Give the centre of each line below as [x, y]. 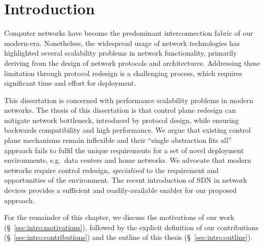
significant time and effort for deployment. [70, 83]
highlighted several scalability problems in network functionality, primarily [121, 53]
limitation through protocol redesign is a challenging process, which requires [123, 73]
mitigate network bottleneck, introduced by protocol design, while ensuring [122, 120]
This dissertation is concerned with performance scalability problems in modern [129, 100]
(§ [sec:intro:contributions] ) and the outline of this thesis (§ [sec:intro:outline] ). [128, 237]
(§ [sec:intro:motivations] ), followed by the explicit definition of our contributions [131, 227]
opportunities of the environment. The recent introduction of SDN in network [126, 180]
